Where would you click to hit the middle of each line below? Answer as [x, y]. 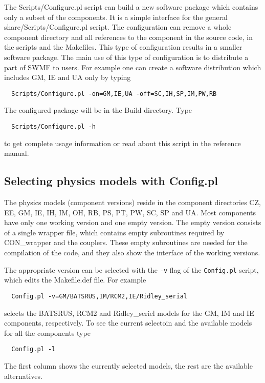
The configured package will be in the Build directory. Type [98, 110]
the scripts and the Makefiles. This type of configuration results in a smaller [123, 47]
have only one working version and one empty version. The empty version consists [133, 222]
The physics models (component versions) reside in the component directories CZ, [132, 202]
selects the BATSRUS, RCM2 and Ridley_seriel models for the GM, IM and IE [129, 313]
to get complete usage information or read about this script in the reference [123, 143]
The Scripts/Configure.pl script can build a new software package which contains [131, 7]
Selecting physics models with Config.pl [111, 181]
